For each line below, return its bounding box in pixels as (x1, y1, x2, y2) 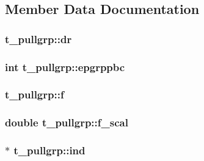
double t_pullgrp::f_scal (5, 115, 128, 130)
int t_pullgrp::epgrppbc (5, 59, 125, 74)
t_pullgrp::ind (13, 143, 86, 158)
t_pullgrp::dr (5, 31, 72, 46)
